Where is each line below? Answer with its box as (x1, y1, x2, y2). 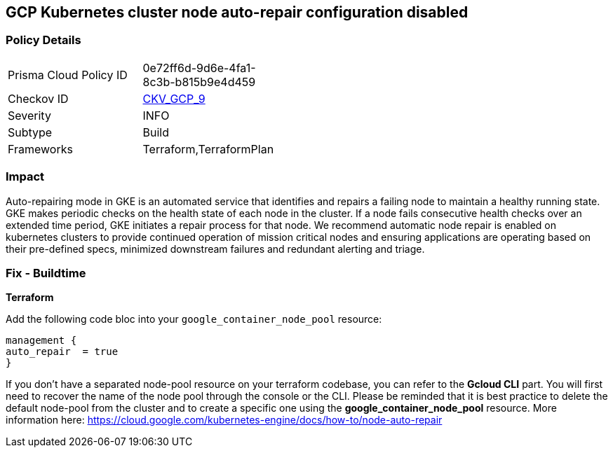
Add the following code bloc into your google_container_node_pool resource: (6, 313, 382, 326)
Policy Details (6, 33, 81, 48)
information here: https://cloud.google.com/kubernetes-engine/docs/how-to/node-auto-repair (6, 414, 443, 426)
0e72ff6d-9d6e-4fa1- (142, 60, 256, 75)
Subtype (8, 125, 53, 139)
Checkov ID (8, 91, 69, 106)
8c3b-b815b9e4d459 (142, 74, 256, 89)
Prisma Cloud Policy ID (8, 67, 128, 82)
